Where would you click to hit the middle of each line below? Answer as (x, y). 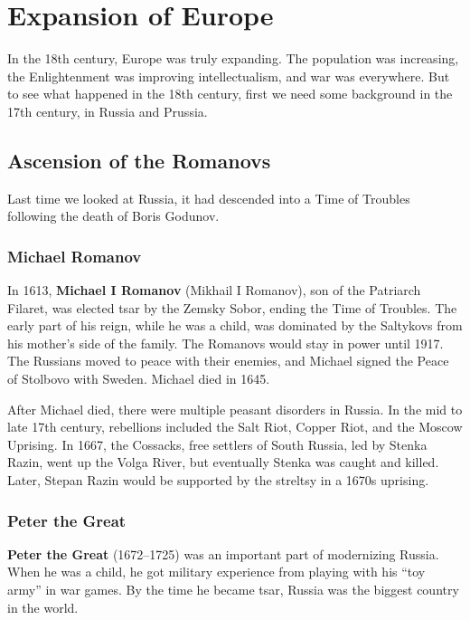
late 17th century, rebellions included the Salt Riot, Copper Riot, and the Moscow (235, 427)
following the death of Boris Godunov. (113, 216)
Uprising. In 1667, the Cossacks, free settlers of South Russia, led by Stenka (217, 444)
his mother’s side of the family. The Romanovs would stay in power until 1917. (226, 343)
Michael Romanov (75, 256)
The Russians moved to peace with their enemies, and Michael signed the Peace (228, 361)
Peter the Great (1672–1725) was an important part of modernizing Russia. (223, 553)
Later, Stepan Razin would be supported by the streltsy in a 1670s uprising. (218, 480)
